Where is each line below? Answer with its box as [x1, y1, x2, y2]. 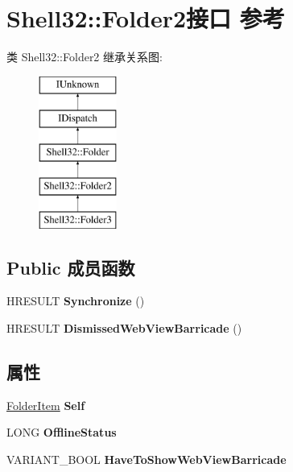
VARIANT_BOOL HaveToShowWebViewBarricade [6, 451, 287, 468]
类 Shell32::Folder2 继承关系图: [6, 48, 163, 65]
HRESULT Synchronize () [6, 292, 145, 309]
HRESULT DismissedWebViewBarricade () [6, 320, 242, 337]
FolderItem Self [6, 396, 85, 413]
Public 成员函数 [6, 255, 135, 279]
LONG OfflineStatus [6, 424, 117, 441]
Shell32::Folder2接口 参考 [6, 2, 285, 35]
